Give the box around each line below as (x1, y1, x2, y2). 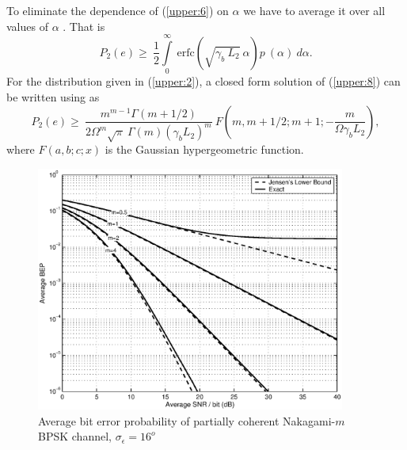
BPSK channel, (38, 428, 112, 444)
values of (6, 17, 48, 34)
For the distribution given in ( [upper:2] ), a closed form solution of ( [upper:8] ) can (6, 73, 401, 90)
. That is (63, 17, 105, 34)
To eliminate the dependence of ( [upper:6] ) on (6, 2, 229, 18)
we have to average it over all (243, 2, 386, 18)
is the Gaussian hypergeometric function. (105, 141, 304, 158)
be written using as (6, 88, 100, 105)
